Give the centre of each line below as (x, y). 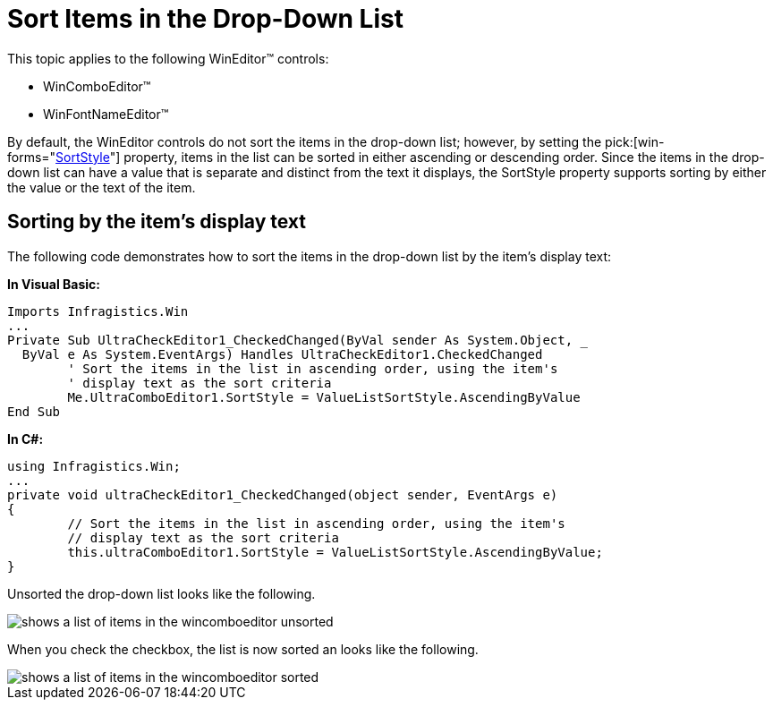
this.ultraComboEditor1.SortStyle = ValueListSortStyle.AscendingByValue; (335, 552)
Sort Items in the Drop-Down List (205, 19)
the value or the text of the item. (102, 187)
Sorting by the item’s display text (157, 222)
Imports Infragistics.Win (98, 311)
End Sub (34, 411)
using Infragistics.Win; (94, 466)
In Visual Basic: (54, 284)
